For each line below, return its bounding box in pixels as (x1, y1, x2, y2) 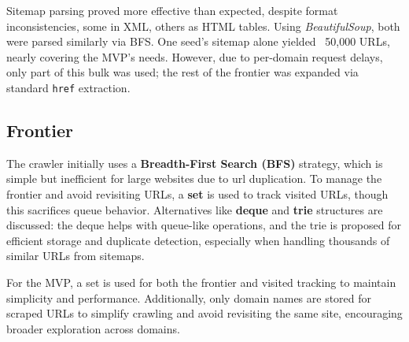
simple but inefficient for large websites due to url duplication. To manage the (6, 170, 382, 187)
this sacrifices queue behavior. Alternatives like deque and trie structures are (6, 201, 383, 217)
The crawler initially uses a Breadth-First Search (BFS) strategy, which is (6, 154, 383, 171)
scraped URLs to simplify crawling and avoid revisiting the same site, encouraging (6, 305, 403, 322)
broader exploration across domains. (6, 320, 180, 336)
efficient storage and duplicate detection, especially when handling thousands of (6, 232, 390, 248)
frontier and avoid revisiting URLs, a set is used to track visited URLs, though (6, 186, 389, 203)
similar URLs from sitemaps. (6, 247, 145, 264)
